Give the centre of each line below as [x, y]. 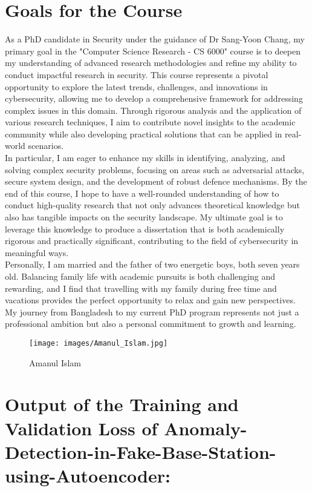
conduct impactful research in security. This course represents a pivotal [137, 74]
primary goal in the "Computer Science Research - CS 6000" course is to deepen [153, 51]
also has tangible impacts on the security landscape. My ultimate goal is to [144, 217]
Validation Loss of [81, 428]
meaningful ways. [37, 252]
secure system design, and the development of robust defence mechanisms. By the [156, 181]
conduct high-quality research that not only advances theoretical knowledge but [152, 205]
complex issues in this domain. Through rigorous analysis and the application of [153, 110]
